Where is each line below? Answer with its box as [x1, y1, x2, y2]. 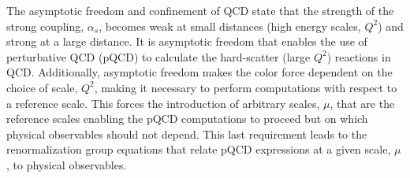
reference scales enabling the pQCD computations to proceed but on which [6, 110, 368, 127]
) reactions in [326, 48, 391, 65]
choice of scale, [6, 79, 78, 95]
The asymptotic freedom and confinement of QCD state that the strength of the [6, 2, 394, 18]
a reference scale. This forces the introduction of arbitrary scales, [6, 95, 320, 111]
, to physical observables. [6, 156, 127, 172]
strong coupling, [6, 17, 84, 34]
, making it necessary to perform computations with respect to [94, 79, 397, 95]
